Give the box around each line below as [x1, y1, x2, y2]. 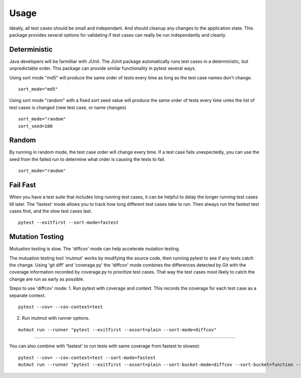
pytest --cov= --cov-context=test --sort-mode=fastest [18, 354, 156, 360]
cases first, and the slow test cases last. [9, 208, 92, 214]
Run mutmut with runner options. [22, 315, 90, 321]
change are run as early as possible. [9, 276, 85, 282]
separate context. [9, 292, 46, 298]
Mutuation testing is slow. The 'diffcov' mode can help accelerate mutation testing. [9, 246, 180, 252]
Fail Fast [9, 181, 36, 189]
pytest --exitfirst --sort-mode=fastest [18, 220, 119, 225]
